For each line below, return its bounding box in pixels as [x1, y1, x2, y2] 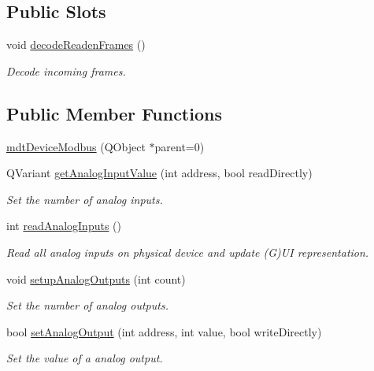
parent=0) [154, 138, 205, 154]
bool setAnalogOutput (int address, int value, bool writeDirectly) [6, 323, 322, 339]
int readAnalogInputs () [6, 217, 122, 234]
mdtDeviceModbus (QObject [6, 138, 146, 154]
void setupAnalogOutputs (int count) [6, 270, 186, 287]
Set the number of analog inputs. [6, 191, 163, 207]
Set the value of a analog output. [6, 350, 163, 366]
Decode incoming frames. [6, 62, 126, 79]
